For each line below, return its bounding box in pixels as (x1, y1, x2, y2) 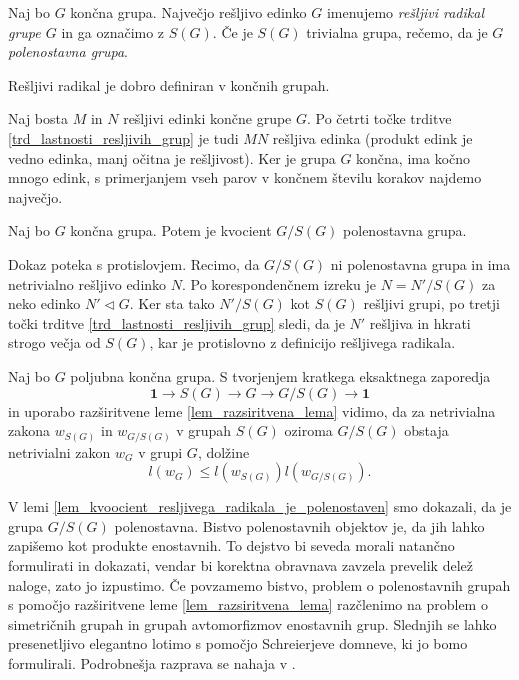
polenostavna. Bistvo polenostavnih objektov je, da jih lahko (114, 515, 485, 536)
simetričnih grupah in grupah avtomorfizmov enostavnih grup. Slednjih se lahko (8, 613, 497, 634)
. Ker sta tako (129, 293, 215, 314)
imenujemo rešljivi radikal (326, 2, 484, 22)
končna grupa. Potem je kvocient (70, 220, 272, 241)
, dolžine (197, 441, 250, 462)
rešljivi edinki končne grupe (123, 108, 292, 129)
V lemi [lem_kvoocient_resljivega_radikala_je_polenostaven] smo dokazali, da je (8, 496, 512, 517)
